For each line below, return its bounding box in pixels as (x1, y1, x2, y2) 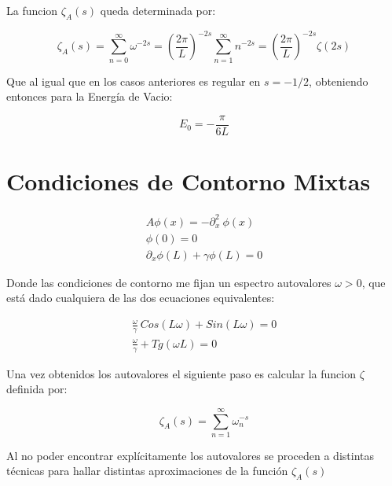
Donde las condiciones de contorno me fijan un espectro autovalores (6, 274, 332, 290)
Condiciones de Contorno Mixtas (6, 165, 371, 197)
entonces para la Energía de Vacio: (6, 88, 173, 105)
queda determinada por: (100, 2, 216, 18)
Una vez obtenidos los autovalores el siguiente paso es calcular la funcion (6, 365, 357, 381)
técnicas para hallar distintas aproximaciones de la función (6, 462, 288, 479)
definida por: (6, 381, 68, 397)
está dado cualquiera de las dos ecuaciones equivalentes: (6, 289, 275, 306)
